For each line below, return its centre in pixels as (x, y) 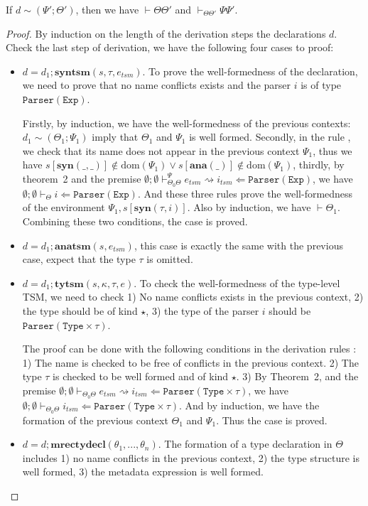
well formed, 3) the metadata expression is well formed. (143, 472)
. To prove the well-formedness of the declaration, (250, 71)
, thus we (332, 150)
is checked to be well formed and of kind (141, 376)
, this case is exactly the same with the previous (238, 245)
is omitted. (170, 259)
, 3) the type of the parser (202, 310)
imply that (115, 137)
